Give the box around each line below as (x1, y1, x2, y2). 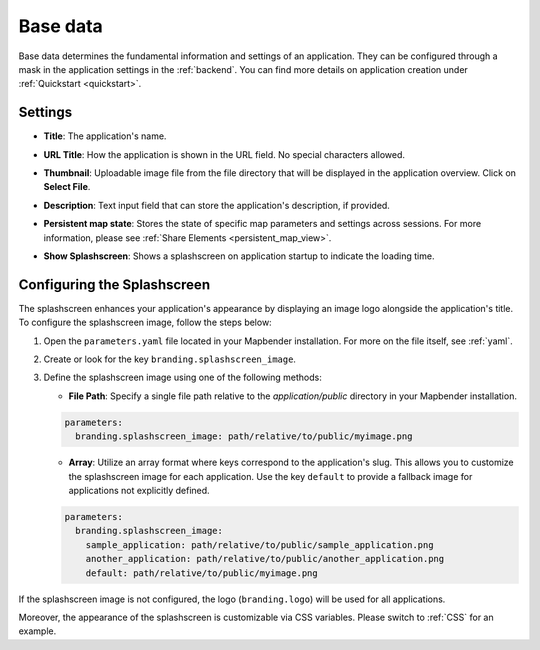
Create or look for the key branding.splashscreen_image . (43, 353, 297, 365)
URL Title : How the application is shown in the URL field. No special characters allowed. (43, 148, 405, 160)
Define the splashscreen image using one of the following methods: (43, 371, 322, 384)
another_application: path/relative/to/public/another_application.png (85, 553, 445, 565)
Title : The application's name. (43, 130, 167, 142)
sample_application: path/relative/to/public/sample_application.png (85, 539, 434, 550)
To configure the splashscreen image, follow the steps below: (18, 316, 272, 329)
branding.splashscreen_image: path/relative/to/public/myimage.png (75, 431, 413, 442)
